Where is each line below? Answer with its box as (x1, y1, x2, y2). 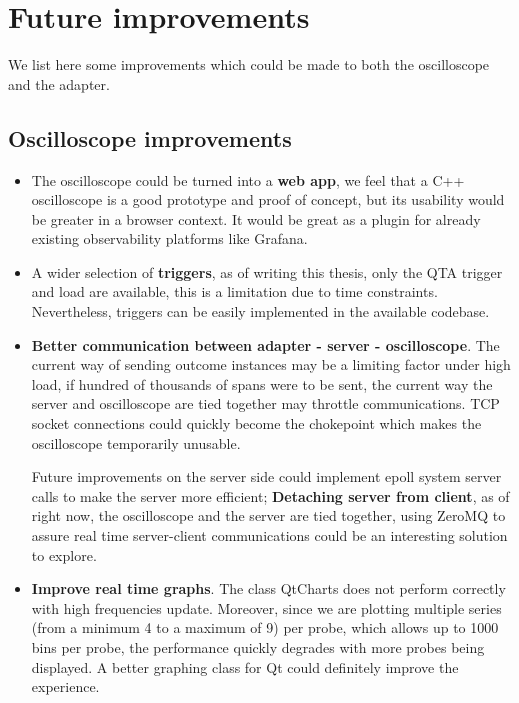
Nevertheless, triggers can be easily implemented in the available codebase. (31, 301, 490, 322)
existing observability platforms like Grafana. (31, 228, 308, 249)
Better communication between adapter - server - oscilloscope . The (31, 334, 500, 355)
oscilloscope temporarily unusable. (31, 432, 241, 453)
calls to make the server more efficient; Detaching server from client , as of (31, 485, 510, 506)
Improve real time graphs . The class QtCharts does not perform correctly (31, 578, 506, 599)
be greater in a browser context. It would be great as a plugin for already (31, 208, 481, 229)
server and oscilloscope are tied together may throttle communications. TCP (31, 393, 500, 414)
